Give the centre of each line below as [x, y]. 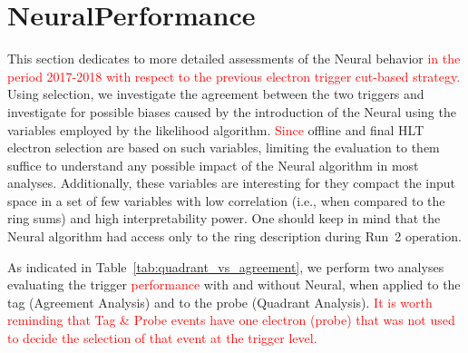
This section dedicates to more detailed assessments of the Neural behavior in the [234, 59]
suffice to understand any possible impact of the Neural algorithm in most [213, 165]
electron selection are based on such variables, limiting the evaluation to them [224, 147]
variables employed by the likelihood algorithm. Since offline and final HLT [216, 129]
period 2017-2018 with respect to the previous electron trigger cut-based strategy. [234, 76]
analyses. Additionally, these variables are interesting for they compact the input [232, 183]
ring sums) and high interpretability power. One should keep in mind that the [224, 218]
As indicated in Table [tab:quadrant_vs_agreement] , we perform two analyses [226, 266]
